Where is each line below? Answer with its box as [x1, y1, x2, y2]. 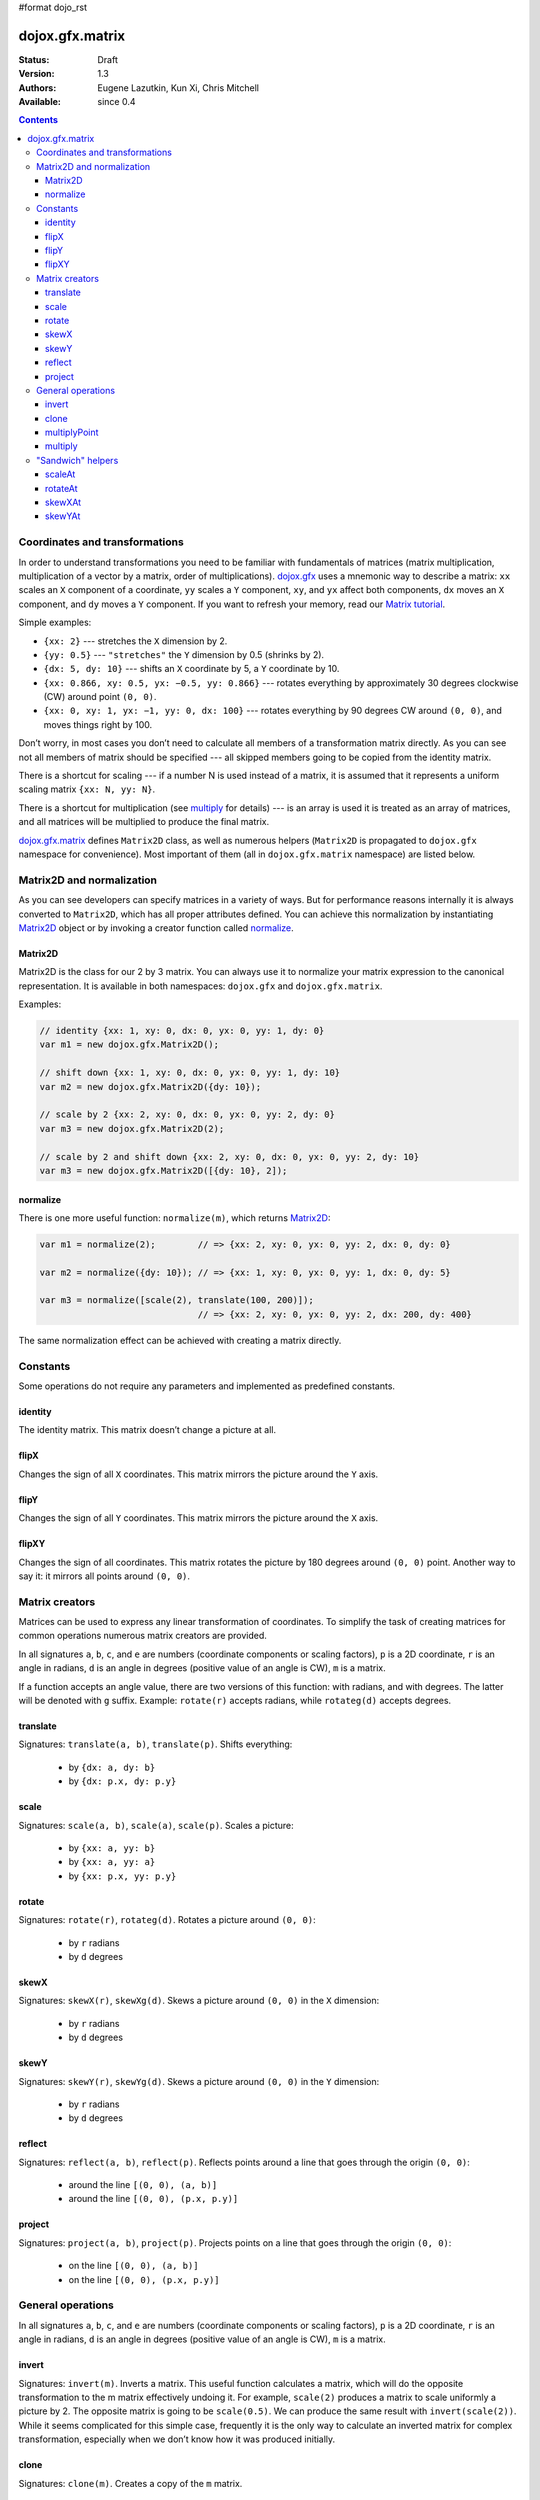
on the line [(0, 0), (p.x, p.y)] [68, 2273, 220, 2285]
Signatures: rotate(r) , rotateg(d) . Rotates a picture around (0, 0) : [18, 1914, 317, 1926]
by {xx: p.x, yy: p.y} [68, 1870, 177, 1882]
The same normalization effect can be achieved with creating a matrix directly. [18, 1334, 342, 1346]
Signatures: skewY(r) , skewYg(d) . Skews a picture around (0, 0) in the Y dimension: [18, 2075, 380, 2087]
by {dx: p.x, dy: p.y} [68, 1775, 177, 1787]
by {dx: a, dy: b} [68, 1761, 156, 1773]
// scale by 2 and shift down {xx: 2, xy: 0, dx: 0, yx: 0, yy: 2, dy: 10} [39, 1151, 420, 1162]
